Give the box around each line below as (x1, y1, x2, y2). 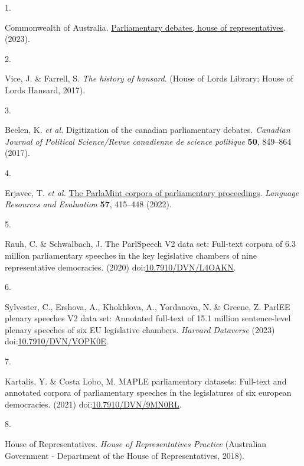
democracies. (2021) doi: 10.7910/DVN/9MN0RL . (5, 397, 182, 410)
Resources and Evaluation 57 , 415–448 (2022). (5, 198, 172, 210)
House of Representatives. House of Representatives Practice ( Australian (5, 438, 267, 450)
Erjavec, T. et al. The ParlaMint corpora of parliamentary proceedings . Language (5, 186, 299, 198)
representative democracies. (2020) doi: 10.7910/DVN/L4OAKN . (5, 260, 236, 273)
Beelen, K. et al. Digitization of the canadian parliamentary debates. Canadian (5, 123, 290, 136)
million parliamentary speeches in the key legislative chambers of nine (5, 249, 257, 261)
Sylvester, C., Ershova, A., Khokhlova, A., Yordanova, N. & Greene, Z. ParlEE (5, 300, 290, 312)
